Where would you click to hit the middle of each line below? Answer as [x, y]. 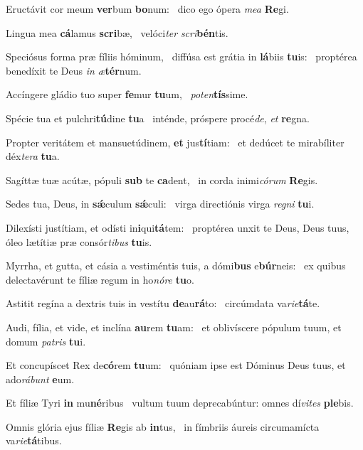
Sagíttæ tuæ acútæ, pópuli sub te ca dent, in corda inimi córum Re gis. [162, 180]
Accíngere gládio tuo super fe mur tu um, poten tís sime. [127, 94]
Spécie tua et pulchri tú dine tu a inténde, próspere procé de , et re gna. [158, 118]
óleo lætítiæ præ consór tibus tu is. [79, 241]
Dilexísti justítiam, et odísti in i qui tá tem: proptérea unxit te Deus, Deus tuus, [178, 227]
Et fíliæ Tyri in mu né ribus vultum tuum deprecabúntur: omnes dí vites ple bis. [180, 403]
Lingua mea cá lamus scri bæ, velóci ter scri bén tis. [117, 32]
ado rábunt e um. [40, 379]
